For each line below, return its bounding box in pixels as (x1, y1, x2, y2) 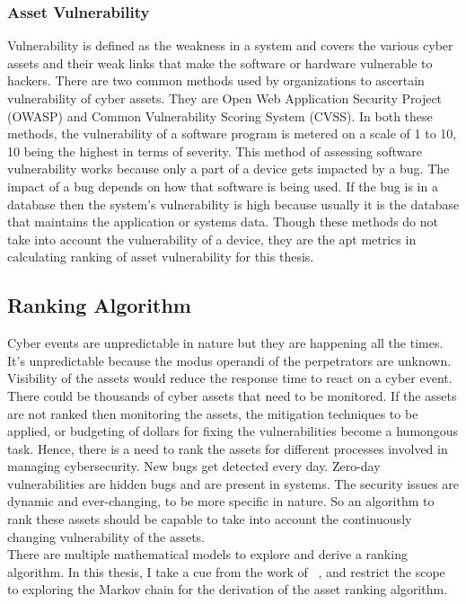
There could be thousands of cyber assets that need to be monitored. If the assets (7, 386, 457, 404)
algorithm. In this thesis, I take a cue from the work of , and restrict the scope (7, 562, 445, 581)
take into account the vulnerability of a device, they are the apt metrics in (7, 229, 417, 248)
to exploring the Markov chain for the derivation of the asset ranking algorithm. (7, 580, 448, 599)
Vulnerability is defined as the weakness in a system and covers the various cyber (7, 36, 453, 55)
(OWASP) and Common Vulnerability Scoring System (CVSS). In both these (7, 106, 433, 125)
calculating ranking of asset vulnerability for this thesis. (7, 247, 314, 266)
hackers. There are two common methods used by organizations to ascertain (7, 71, 425, 90)
